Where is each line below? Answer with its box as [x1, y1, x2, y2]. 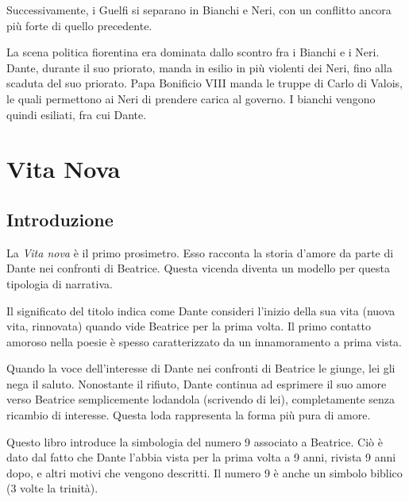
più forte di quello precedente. [6, 17, 152, 33]
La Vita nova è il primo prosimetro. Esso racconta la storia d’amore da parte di [6, 244, 394, 261]
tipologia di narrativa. [6, 275, 113, 292]
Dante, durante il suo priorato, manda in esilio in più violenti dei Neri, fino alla [6, 59, 392, 75]
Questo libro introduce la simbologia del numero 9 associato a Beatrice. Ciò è [6, 433, 383, 450]
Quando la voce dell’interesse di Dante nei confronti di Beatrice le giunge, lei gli [6, 360, 395, 376]
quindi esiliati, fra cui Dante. [6, 106, 147, 122]
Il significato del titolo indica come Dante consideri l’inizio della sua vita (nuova [6, 302, 395, 319]
